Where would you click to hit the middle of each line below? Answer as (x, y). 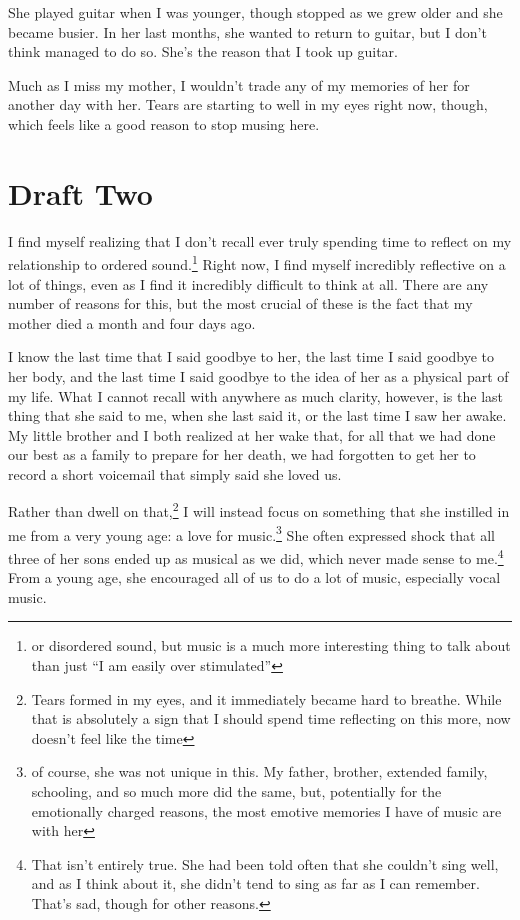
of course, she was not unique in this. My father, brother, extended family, (259, 771)
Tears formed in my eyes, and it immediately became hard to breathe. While (266, 698)
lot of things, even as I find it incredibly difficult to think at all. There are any (248, 283)
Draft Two (80, 192)
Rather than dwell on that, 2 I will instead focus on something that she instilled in (259, 510)
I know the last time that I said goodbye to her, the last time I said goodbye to (251, 356)
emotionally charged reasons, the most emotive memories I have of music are (266, 810)
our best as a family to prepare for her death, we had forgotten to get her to (242, 454)
